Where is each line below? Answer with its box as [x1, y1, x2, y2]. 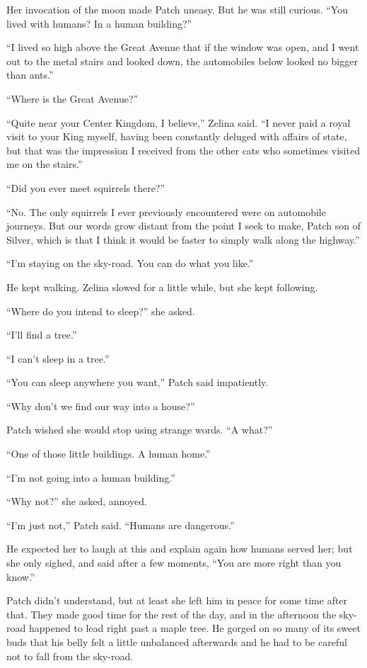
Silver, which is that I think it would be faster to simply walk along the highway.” [6, 232, 360, 247]
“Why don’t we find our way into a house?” [6, 398, 195, 413]
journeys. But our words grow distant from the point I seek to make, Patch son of [6, 218, 361, 233]
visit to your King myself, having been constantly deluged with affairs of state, [6, 129, 347, 144]
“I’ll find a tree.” [6, 327, 77, 342]
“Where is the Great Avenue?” [6, 91, 139, 106]
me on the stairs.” [6, 157, 83, 171]
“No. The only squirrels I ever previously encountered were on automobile [6, 204, 326, 219]
